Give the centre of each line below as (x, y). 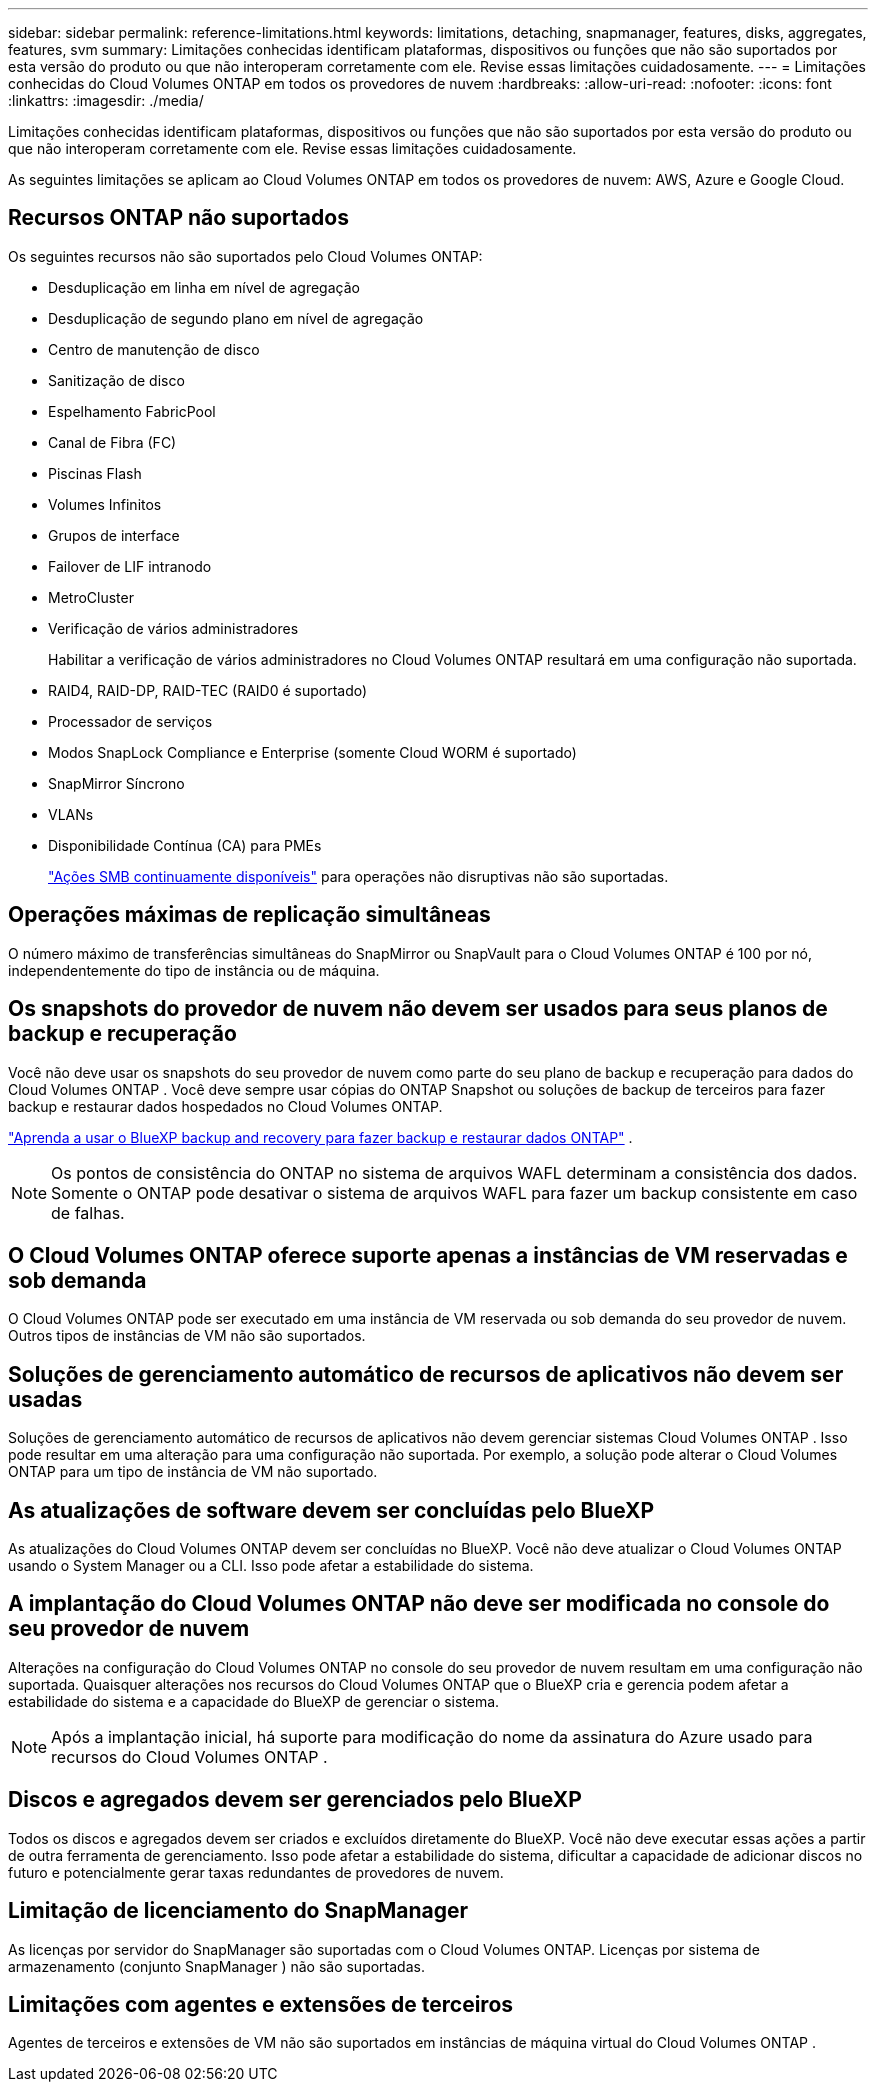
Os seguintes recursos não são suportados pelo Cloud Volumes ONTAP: (245, 256)
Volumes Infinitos (105, 504)
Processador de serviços (130, 721)
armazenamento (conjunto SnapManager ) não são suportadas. (216, 1966)
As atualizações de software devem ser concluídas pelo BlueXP (331, 1510)
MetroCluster (91, 597)
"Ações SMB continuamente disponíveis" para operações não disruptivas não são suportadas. (358, 876)
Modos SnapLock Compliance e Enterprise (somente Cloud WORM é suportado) (312, 752)
